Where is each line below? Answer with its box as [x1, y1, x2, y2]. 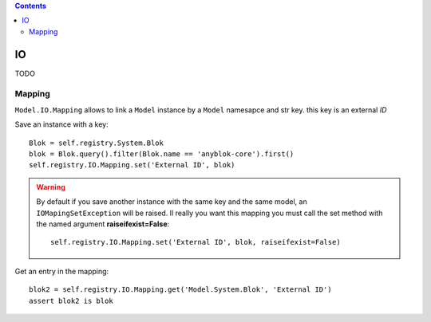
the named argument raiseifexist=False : [36, 219, 170, 229]
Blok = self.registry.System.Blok [29, 138, 164, 147]
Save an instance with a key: [14, 120, 109, 129]
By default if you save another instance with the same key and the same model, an [36, 197, 307, 206]
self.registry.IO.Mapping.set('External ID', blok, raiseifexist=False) [50, 238, 341, 247]
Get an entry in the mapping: [14, 266, 109, 276]
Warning [36, 182, 65, 191]
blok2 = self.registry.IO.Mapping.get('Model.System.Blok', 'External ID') [29, 285, 332, 294]
